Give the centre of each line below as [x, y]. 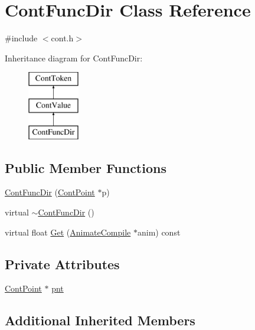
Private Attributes [62, 264]
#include [21, 38]
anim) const [159, 232]
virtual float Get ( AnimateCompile [68, 232]
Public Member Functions [86, 167]
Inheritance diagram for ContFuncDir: [74, 58]
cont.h [62, 38]
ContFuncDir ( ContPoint [50, 192]
